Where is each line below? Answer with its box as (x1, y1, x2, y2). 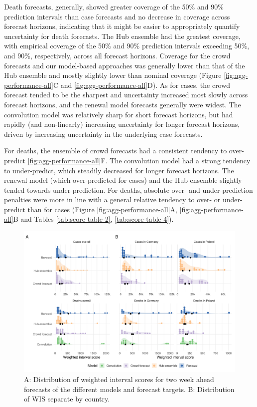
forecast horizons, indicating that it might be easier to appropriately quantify (4, 21, 240, 31)
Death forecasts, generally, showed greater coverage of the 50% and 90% (4, 1, 224, 11)
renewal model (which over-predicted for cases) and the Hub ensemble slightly (4, 175, 242, 185)
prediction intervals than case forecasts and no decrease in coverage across (4, 11, 230, 21)
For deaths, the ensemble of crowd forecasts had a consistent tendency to (4, 145, 227, 156)
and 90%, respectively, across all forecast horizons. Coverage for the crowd (4, 50, 231, 60)
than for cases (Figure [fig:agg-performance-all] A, (27, 204, 177, 214)
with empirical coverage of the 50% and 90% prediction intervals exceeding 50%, (4, 40, 250, 51)
